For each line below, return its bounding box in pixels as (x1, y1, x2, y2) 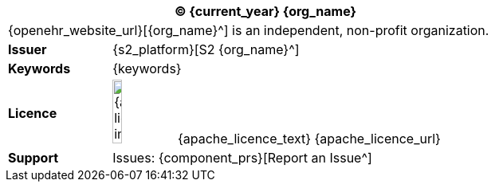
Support (8, 150, 59, 166)
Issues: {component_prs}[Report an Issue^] (112, 150, 372, 166)
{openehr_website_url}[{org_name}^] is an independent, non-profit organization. (8, 22, 489, 38)
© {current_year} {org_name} (174, 3, 357, 19)
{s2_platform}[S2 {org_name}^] (112, 41, 300, 57)
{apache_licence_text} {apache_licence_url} (177, 131, 441, 147)
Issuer (8, 41, 47, 57)
